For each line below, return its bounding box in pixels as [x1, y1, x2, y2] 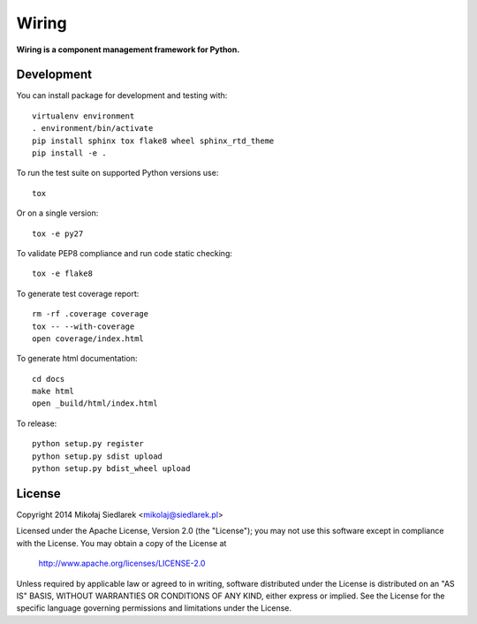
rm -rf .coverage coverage [32, 309, 149, 319]
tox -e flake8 [32, 269, 93, 278]
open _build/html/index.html [32, 399, 158, 408]
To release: [16, 418, 57, 429]
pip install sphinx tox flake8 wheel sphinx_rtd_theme [32, 135, 275, 146]
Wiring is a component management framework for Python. [16, 44, 240, 55]
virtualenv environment [32, 110, 135, 121]
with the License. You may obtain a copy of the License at [16, 537, 227, 548]
